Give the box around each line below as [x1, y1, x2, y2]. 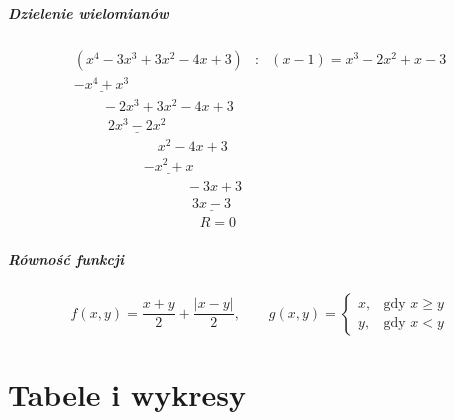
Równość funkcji [8, 248, 124, 269]
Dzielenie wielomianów [8, 2, 169, 23]
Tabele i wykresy [8, 373, 246, 414]
